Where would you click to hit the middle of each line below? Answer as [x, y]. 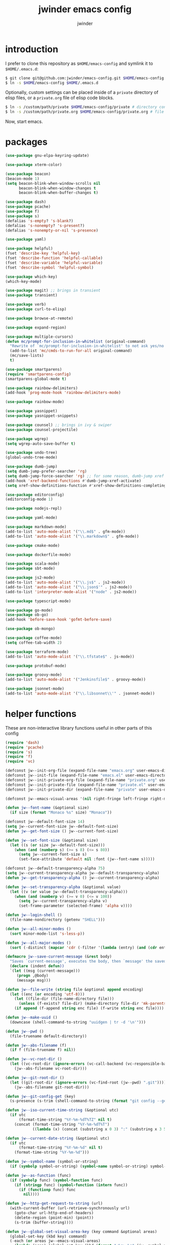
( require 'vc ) [20, 762]
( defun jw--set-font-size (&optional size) [52, 840]
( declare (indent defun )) [37, 966]
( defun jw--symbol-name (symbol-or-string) [52, 1162]
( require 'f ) [19, 757]
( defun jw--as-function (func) [38, 1175]
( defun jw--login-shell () [34, 915]
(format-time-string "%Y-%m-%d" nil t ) [60, 1148]
